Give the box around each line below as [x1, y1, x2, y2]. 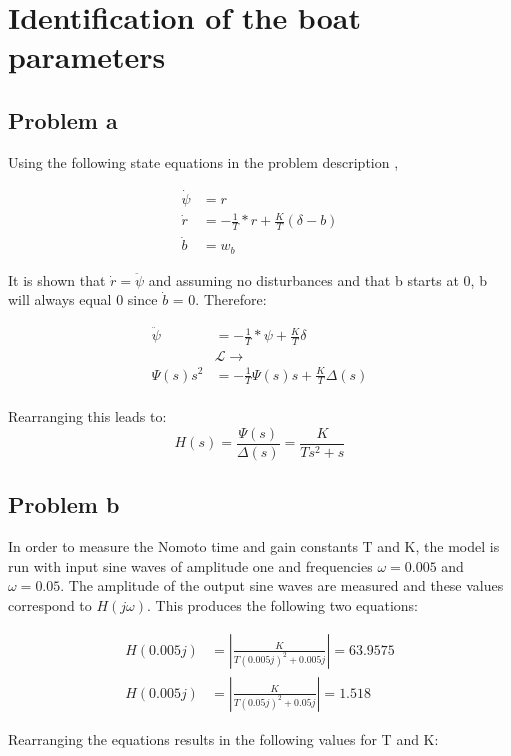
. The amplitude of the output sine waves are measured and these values [60, 575, 504, 596]
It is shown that [8, 269, 106, 290]
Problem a [8, 104, 118, 135]
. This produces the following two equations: [147, 595, 419, 616]
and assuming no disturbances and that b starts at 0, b [148, 269, 487, 290]
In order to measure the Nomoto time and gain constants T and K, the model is [8, 536, 500, 557]
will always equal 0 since [8, 289, 158, 310]
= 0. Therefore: [172, 289, 267, 310]
